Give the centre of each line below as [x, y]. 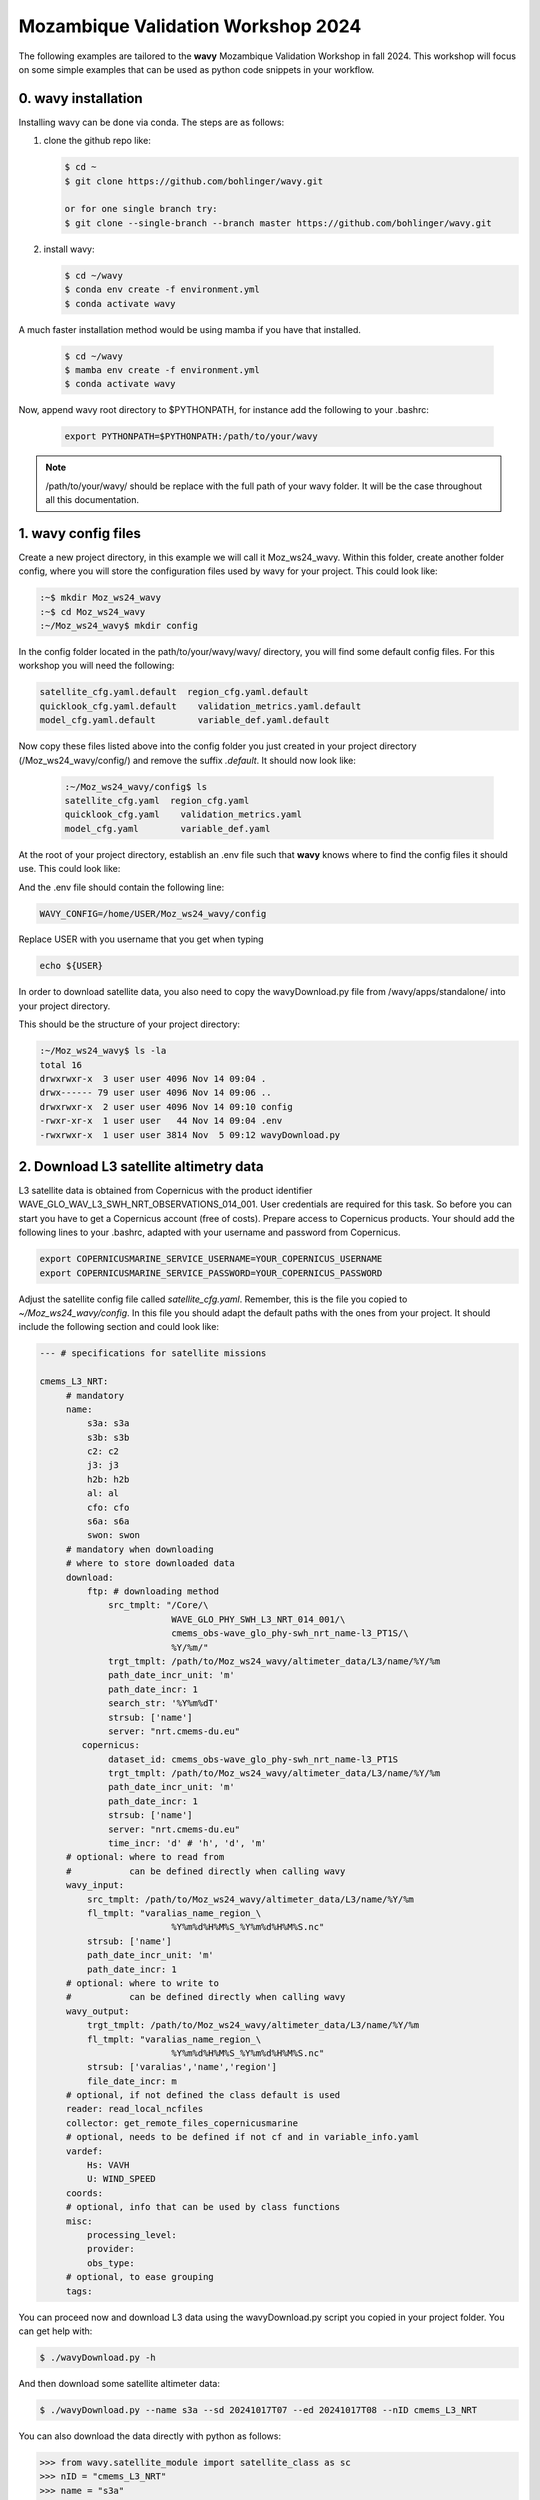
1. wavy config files [80, 533]
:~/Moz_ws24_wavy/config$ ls [136, 786]
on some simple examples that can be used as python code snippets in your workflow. [196, 69]
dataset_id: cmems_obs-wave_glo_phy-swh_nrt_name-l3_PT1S [253, 1759]
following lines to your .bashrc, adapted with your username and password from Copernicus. [209, 1232]
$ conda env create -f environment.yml [162, 289]
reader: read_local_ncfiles [134, 2109]
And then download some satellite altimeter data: [119, 2383]
